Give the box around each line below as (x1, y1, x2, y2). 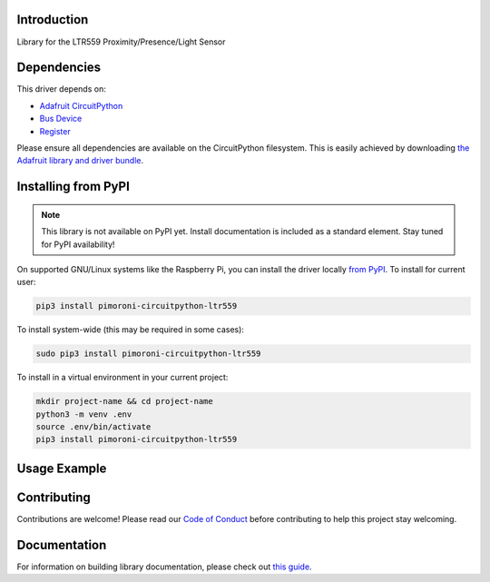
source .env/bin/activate (35, 422, 152, 432)
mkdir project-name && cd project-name (35, 396, 213, 407)
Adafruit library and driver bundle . (16, 155, 144, 166)
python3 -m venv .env (35, 409, 132, 419)
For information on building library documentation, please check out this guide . (16, 561, 312, 572)
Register (39, 125, 72, 136)
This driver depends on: (16, 84, 106, 94)
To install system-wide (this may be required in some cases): (16, 324, 245, 335)
